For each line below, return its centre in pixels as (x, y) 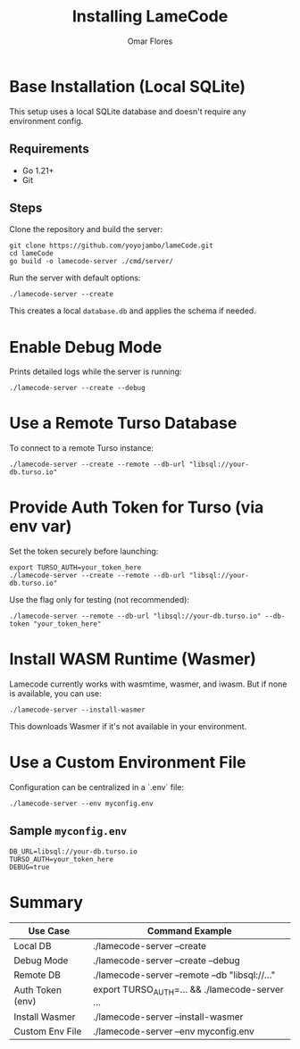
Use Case (49, 930)
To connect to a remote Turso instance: (82, 448)
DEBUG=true (29, 867)
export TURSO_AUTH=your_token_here (75, 568)
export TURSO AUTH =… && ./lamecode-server (188, 990)
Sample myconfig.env (68, 831)
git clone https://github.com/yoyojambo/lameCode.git (112, 246)
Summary (46, 903)
